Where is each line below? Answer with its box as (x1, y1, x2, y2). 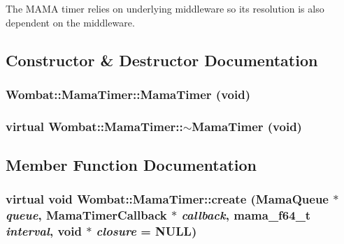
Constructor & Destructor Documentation (6, 49, 318, 70)
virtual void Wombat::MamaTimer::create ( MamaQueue (6, 190, 329, 208)
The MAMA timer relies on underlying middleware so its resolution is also (6, 1, 324, 15)
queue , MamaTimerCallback (6, 206, 167, 224)
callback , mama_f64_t (181, 206, 311, 224)
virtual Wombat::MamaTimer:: (6, 117, 183, 135)
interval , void (6, 222, 82, 240)
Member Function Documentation (6, 154, 257, 176)
